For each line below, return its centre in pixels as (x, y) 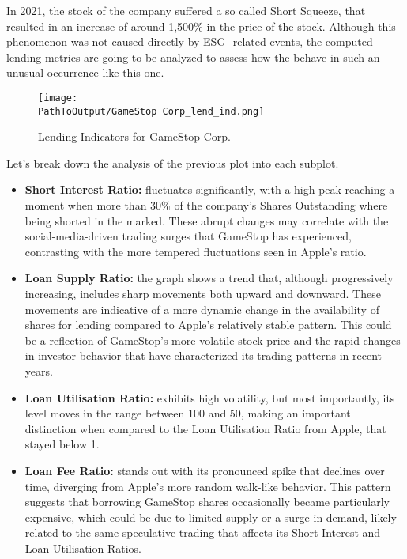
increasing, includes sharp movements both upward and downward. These (203, 294)
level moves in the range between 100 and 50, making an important (188, 413)
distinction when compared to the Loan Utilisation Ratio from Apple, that (205, 428)
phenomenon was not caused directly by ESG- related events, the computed (190, 42)
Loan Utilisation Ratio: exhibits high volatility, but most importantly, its (210, 397)
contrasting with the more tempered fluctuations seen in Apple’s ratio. (196, 251)
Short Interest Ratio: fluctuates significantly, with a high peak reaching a (210, 189)
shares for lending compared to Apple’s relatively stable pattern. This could (208, 325)
